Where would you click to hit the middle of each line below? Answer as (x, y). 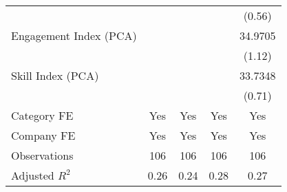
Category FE (42, 115)
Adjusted (33, 175)
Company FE (43, 135)
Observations (42, 155)
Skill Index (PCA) (55, 75)
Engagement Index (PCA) (74, 35)
